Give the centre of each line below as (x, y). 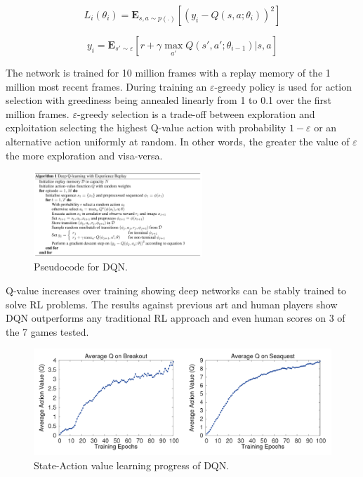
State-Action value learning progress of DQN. (132, 465)
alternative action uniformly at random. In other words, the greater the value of (178, 141)
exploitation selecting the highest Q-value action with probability (146, 128)
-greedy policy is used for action (283, 86)
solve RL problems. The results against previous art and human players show (172, 304)
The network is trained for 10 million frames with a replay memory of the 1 (168, 72)
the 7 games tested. (47, 331)
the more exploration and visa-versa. (84, 155)
